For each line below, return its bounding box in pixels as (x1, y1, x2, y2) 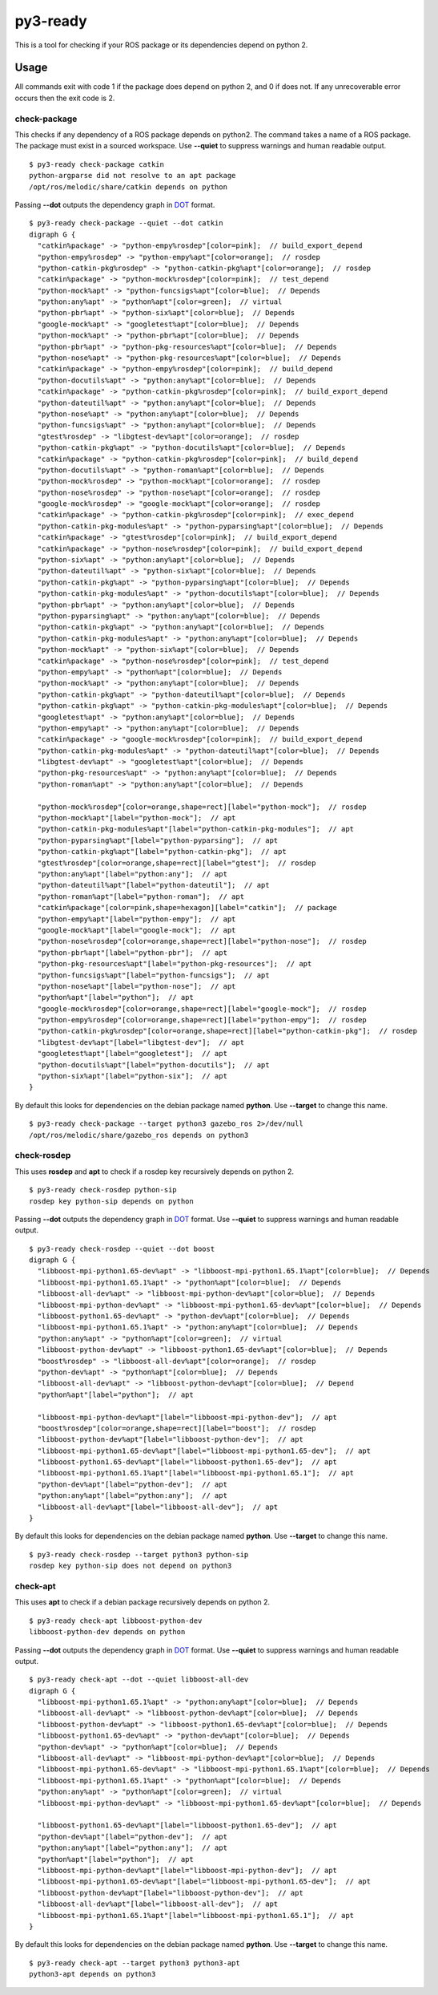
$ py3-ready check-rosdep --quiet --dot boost (29, 1244, 215, 1253)
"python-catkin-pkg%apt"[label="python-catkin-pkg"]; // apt (37, 847, 287, 856)
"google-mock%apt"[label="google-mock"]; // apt (37, 925, 236, 934)
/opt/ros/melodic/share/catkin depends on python (29, 182, 228, 192)
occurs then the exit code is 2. (14, 93, 115, 103)
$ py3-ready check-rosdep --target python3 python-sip (29, 1550, 249, 1559)
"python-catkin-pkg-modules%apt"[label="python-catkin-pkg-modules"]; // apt (37, 824, 355, 834)
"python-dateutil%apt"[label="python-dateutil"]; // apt (37, 880, 270, 890)
